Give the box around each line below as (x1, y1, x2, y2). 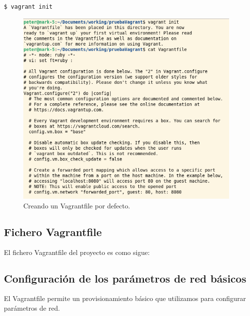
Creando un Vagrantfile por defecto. (23, 200, 130, 210)
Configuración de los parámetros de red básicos (4, 270, 247, 285)
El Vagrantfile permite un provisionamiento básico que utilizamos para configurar (4, 293, 246, 303)
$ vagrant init (4, 3, 53, 10)
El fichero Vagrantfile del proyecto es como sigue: (4, 247, 150, 257)
